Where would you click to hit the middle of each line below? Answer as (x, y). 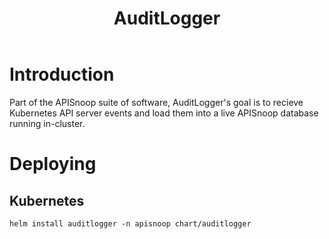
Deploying (53, 164)
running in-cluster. (47, 123)
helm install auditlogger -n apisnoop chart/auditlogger (130, 223)
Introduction (62, 74)
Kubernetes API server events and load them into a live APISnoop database (164, 113)
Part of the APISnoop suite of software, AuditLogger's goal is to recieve (156, 102)
